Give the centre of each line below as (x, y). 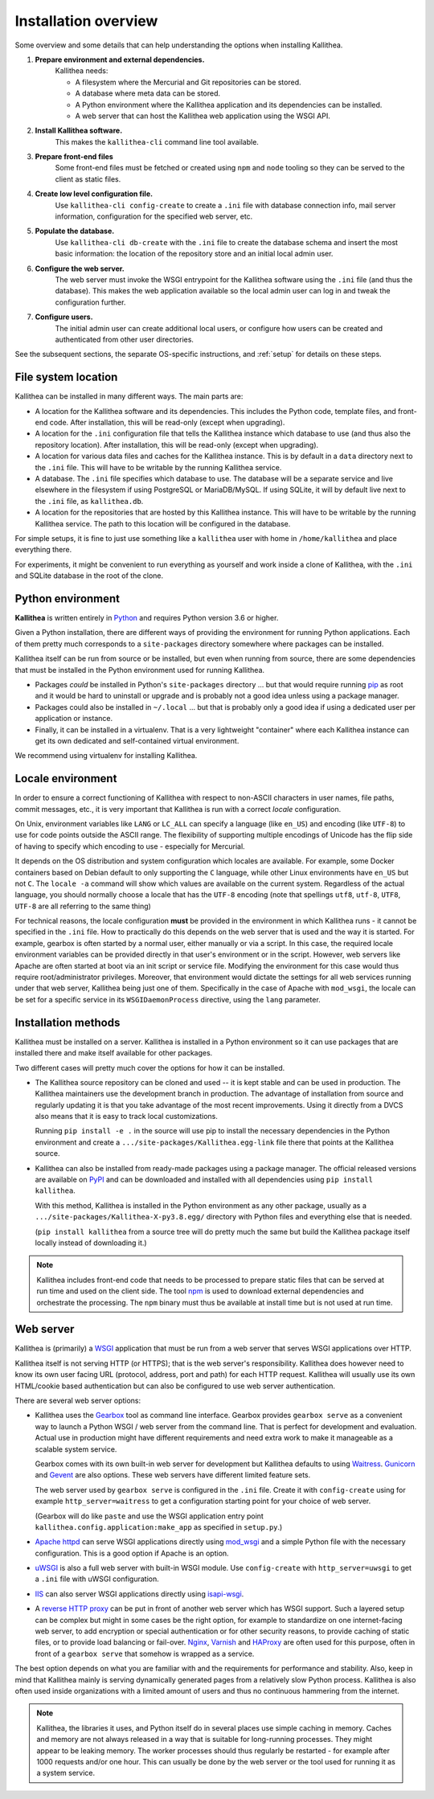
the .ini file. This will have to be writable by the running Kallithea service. (158, 467)
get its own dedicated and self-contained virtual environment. (137, 740)
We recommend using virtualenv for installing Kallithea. (106, 756)
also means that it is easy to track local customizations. (127, 1117)
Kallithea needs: (82, 71)
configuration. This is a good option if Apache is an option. (132, 1553)
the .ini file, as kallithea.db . (89, 501)
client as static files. (88, 179)
